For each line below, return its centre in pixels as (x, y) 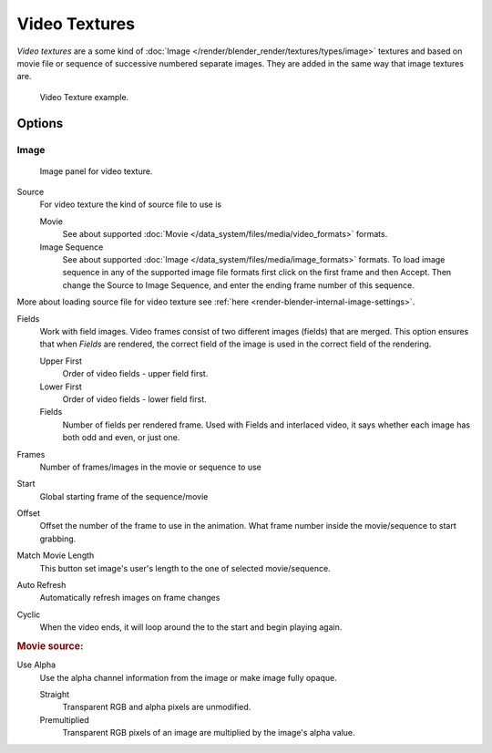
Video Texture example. (84, 97)
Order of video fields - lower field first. (134, 399)
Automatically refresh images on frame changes (130, 598)
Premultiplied (65, 719)
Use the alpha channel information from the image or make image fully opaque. (188, 677)
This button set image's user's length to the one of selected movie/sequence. (185, 568)
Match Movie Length (56, 555)
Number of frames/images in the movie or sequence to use (150, 467)
